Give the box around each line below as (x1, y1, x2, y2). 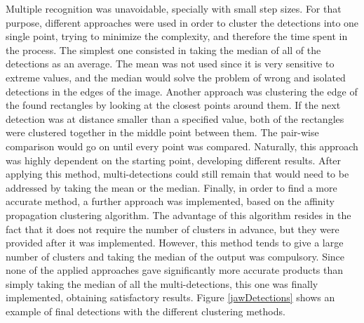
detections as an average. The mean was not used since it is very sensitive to (6, 56, 335, 71)
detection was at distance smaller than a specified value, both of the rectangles (6, 111, 344, 126)
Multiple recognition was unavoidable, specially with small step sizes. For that (6, 1, 342, 15)
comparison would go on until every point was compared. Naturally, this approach (6, 138, 358, 153)
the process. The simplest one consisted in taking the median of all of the (6, 42, 321, 57)
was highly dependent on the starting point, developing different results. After (6, 152, 342, 167)
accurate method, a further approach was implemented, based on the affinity (6, 194, 335, 209)
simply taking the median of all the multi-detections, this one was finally (6, 276, 318, 291)
